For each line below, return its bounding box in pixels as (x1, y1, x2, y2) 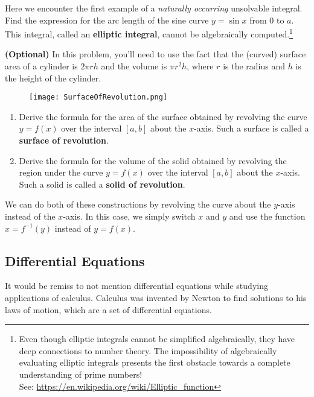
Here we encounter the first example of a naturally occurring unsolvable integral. (5, 2, 303, 14)
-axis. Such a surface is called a (194, 122, 309, 135)
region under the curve (19, 166, 103, 179)
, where (187, 60, 214, 72)
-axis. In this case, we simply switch (63, 210, 196, 223)
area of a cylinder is (5, 60, 78, 72)
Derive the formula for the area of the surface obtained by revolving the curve (19, 110, 307, 122)
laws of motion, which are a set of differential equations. (5, 303, 212, 316)
